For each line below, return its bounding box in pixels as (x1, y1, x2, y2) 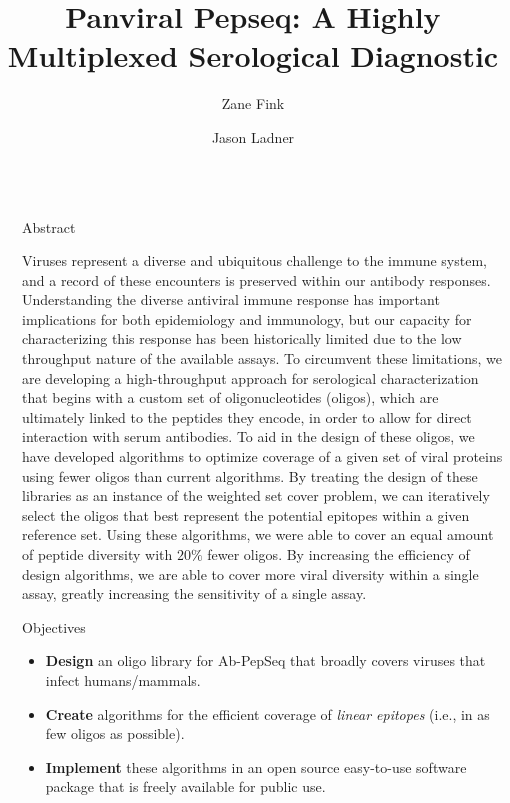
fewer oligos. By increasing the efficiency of (207, 544, 470, 564)
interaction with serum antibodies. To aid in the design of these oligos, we (22, 426, 475, 447)
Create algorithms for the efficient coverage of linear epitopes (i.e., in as (45, 703, 490, 724)
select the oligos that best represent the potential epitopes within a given (22, 504, 470, 525)
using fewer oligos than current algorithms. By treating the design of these (22, 465, 478, 486)
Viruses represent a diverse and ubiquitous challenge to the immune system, (22, 250, 487, 271)
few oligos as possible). (45, 723, 185, 744)
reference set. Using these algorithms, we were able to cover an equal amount (22, 524, 494, 545)
